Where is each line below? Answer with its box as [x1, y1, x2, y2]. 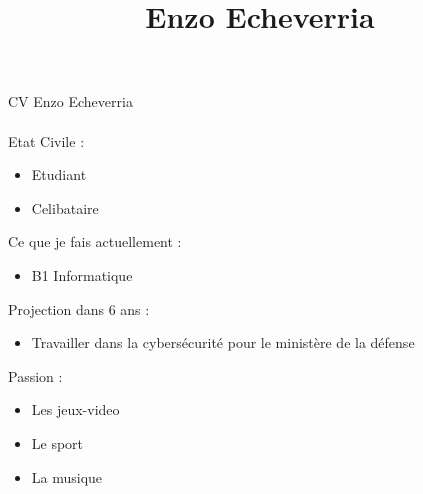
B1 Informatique [31, 264, 133, 285]
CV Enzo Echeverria [8, 91, 133, 112]
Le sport [31, 432, 84, 453]
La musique [31, 466, 103, 487]
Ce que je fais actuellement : [8, 231, 182, 252]
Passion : [8, 365, 63, 386]
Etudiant [31, 164, 87, 185]
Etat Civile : [8, 130, 85, 151]
